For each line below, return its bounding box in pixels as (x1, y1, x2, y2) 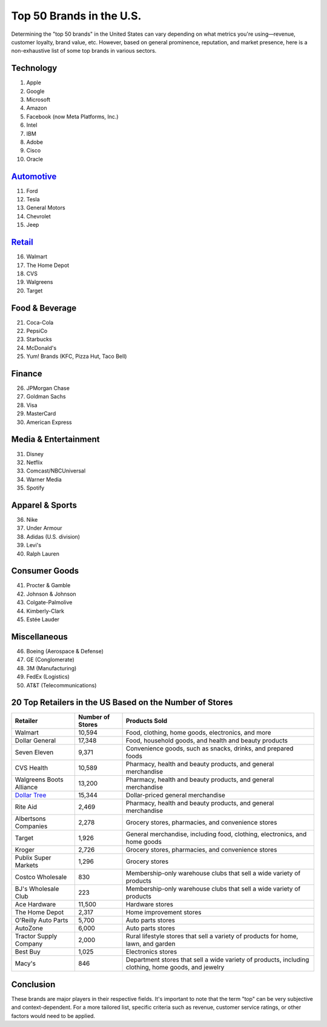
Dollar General (15, 736, 56, 745)
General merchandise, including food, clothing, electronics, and (125, 830, 307, 838)
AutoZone (15, 924, 44, 932)
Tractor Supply (15, 932, 58, 940)
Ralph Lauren (26, 550, 60, 557)
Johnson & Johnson (26, 590, 76, 598)
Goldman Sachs (26, 393, 66, 400)
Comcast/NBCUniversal (26, 467, 86, 474)
